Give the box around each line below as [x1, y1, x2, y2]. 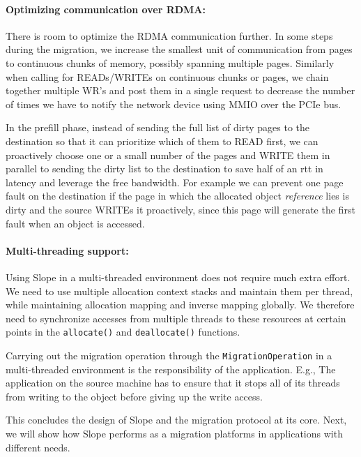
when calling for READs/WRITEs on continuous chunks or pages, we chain [6, 69, 329, 84]
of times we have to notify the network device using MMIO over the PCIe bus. [6, 96, 341, 111]
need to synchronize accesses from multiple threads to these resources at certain [6, 310, 346, 325]
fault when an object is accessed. [6, 216, 145, 230]
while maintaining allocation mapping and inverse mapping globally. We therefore [6, 297, 355, 312]
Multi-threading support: [6, 243, 129, 257]
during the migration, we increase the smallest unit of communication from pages [6, 42, 353, 57]
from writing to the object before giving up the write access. [6, 389, 263, 403]
